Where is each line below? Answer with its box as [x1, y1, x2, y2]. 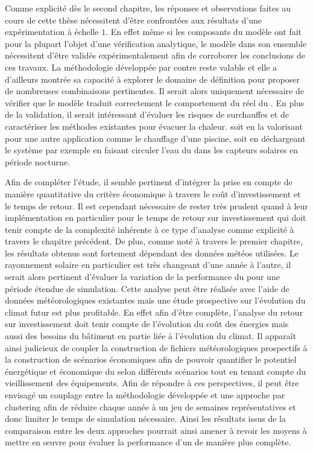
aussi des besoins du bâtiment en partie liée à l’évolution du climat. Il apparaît [5, 329, 297, 342]
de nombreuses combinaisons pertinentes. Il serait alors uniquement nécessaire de [5, 84, 304, 97]
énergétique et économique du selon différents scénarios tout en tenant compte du [5, 364, 306, 377]
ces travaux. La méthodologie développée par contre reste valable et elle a [5, 60, 277, 73]
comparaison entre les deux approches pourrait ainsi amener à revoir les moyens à [5, 424, 307, 436]
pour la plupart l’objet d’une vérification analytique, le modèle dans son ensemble [5, 37, 307, 49]
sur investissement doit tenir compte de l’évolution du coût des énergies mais [5, 317, 289, 330]
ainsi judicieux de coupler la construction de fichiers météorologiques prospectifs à [5, 341, 308, 354]
